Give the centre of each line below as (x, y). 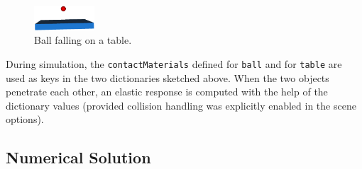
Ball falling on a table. (83, 40)
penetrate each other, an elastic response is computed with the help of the (167, 92)
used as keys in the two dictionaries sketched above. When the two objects (168, 77)
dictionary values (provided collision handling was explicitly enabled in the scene (181, 105)
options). (25, 119)
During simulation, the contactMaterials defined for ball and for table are (174, 63)
